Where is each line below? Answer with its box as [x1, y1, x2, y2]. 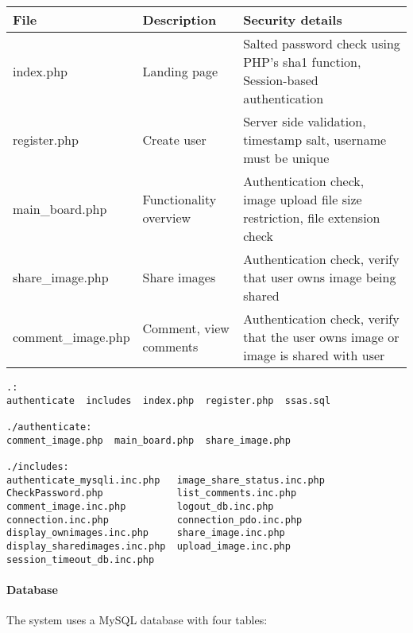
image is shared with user [243, 346, 385, 364]
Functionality [142, 190, 217, 208]
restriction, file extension [243, 208, 380, 227]
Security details [243, 10, 342, 29]
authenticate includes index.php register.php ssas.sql [6, 394, 331, 406]
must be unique [243, 149, 330, 167]
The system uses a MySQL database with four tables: [6, 611, 268, 627]
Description [142, 10, 217, 29]
